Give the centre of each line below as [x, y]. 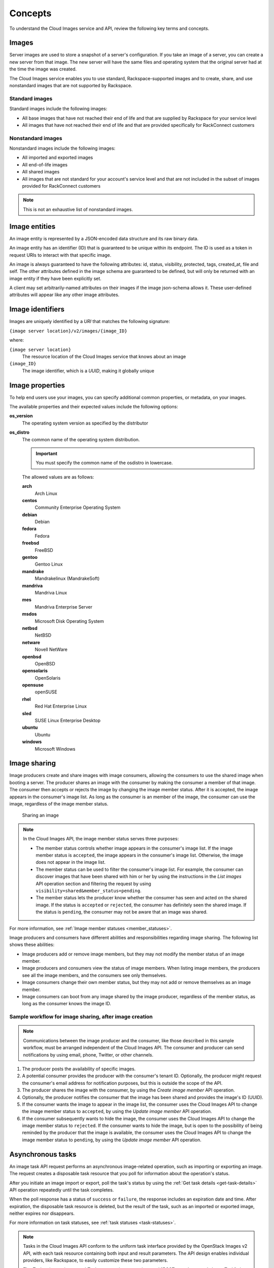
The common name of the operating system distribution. [81, 439]
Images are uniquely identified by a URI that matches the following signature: [90, 322]
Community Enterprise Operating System [78, 508]
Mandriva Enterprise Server [64, 607]
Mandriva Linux [51, 592]
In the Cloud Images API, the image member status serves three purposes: [101, 839]
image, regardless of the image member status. [59, 804]
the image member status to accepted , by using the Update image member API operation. [117, 1111]
